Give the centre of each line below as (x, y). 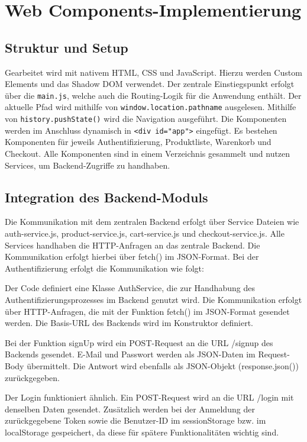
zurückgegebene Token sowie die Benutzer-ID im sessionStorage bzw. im (135, 420)
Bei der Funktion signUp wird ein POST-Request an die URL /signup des (139, 342)
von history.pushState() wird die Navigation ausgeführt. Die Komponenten (146, 119)
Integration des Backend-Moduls (106, 197)
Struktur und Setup (67, 47)
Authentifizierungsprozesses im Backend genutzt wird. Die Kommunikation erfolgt (153, 299)
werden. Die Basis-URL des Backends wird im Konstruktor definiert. (129, 323)
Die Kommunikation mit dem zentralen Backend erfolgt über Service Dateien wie (152, 222)
